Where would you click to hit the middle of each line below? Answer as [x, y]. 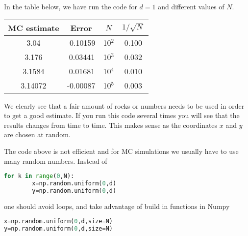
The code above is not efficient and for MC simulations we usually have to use [121, 151]
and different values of [191, 6]
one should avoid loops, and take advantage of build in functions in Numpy [117, 206]
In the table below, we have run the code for [71, 6]
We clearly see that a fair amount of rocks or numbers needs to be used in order [124, 105]
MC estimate [34, 28]
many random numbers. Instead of [56, 161]
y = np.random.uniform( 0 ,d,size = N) [58, 229]
